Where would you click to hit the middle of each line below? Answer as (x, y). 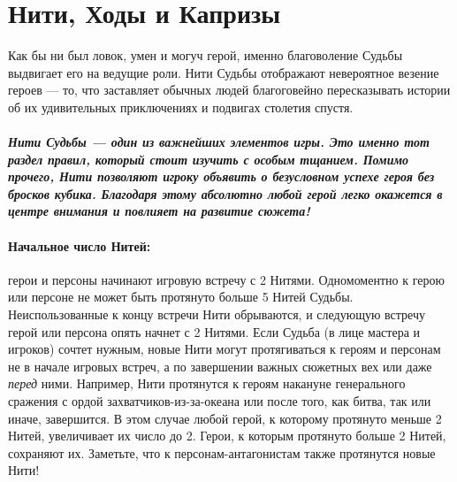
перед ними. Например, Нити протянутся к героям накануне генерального (207, 383)
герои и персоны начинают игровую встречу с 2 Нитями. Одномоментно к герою (226, 279)
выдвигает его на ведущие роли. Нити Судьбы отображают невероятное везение (224, 72)
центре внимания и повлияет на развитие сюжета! (159, 211)
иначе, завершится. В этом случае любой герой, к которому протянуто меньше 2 (225, 418)
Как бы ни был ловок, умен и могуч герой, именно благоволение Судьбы (206, 55)
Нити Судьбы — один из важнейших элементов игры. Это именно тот (219, 142)
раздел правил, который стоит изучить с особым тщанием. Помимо (209, 159)
